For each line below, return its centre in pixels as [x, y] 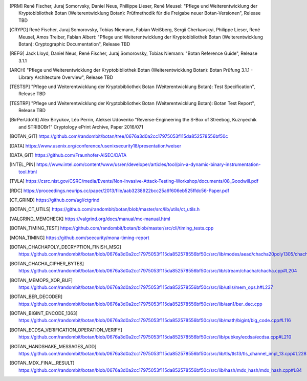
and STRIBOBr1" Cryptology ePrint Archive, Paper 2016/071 [81, 127]
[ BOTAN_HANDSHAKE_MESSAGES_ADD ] [53, 346]
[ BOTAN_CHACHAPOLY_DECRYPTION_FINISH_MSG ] [65, 247]
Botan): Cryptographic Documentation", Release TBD [74, 44]
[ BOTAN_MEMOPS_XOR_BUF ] [41, 280]
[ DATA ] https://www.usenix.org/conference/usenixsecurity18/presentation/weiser [95, 145]
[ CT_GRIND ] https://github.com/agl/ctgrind [54, 200]
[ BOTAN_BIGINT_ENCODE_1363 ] [43, 313]
